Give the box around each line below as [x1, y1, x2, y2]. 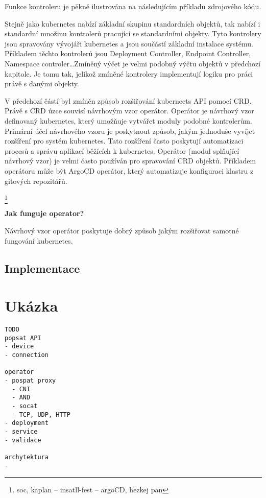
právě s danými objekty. [5, 78, 79, 89]
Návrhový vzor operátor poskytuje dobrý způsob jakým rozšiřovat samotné [5, 225, 239, 236]
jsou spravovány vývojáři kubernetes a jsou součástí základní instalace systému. [5, 38, 253, 49]
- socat [12, 402, 38, 410]
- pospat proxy [5, 377, 56, 385]
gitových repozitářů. [5, 175, 67, 186]
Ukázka [5, 295, 58, 316]
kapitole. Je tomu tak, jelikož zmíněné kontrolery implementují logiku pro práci [5, 68, 253, 79]
